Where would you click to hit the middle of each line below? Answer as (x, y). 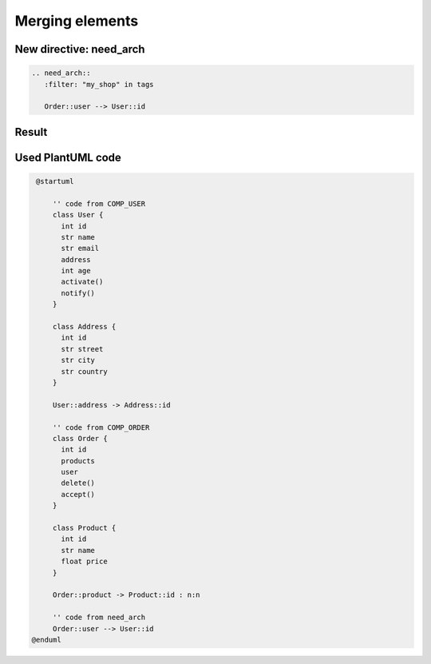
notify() (78, 293)
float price (84, 562)
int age (76, 271)
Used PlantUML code (68, 157)
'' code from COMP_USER (99, 203)
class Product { (84, 528)
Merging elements (77, 21)
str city (78, 360)
